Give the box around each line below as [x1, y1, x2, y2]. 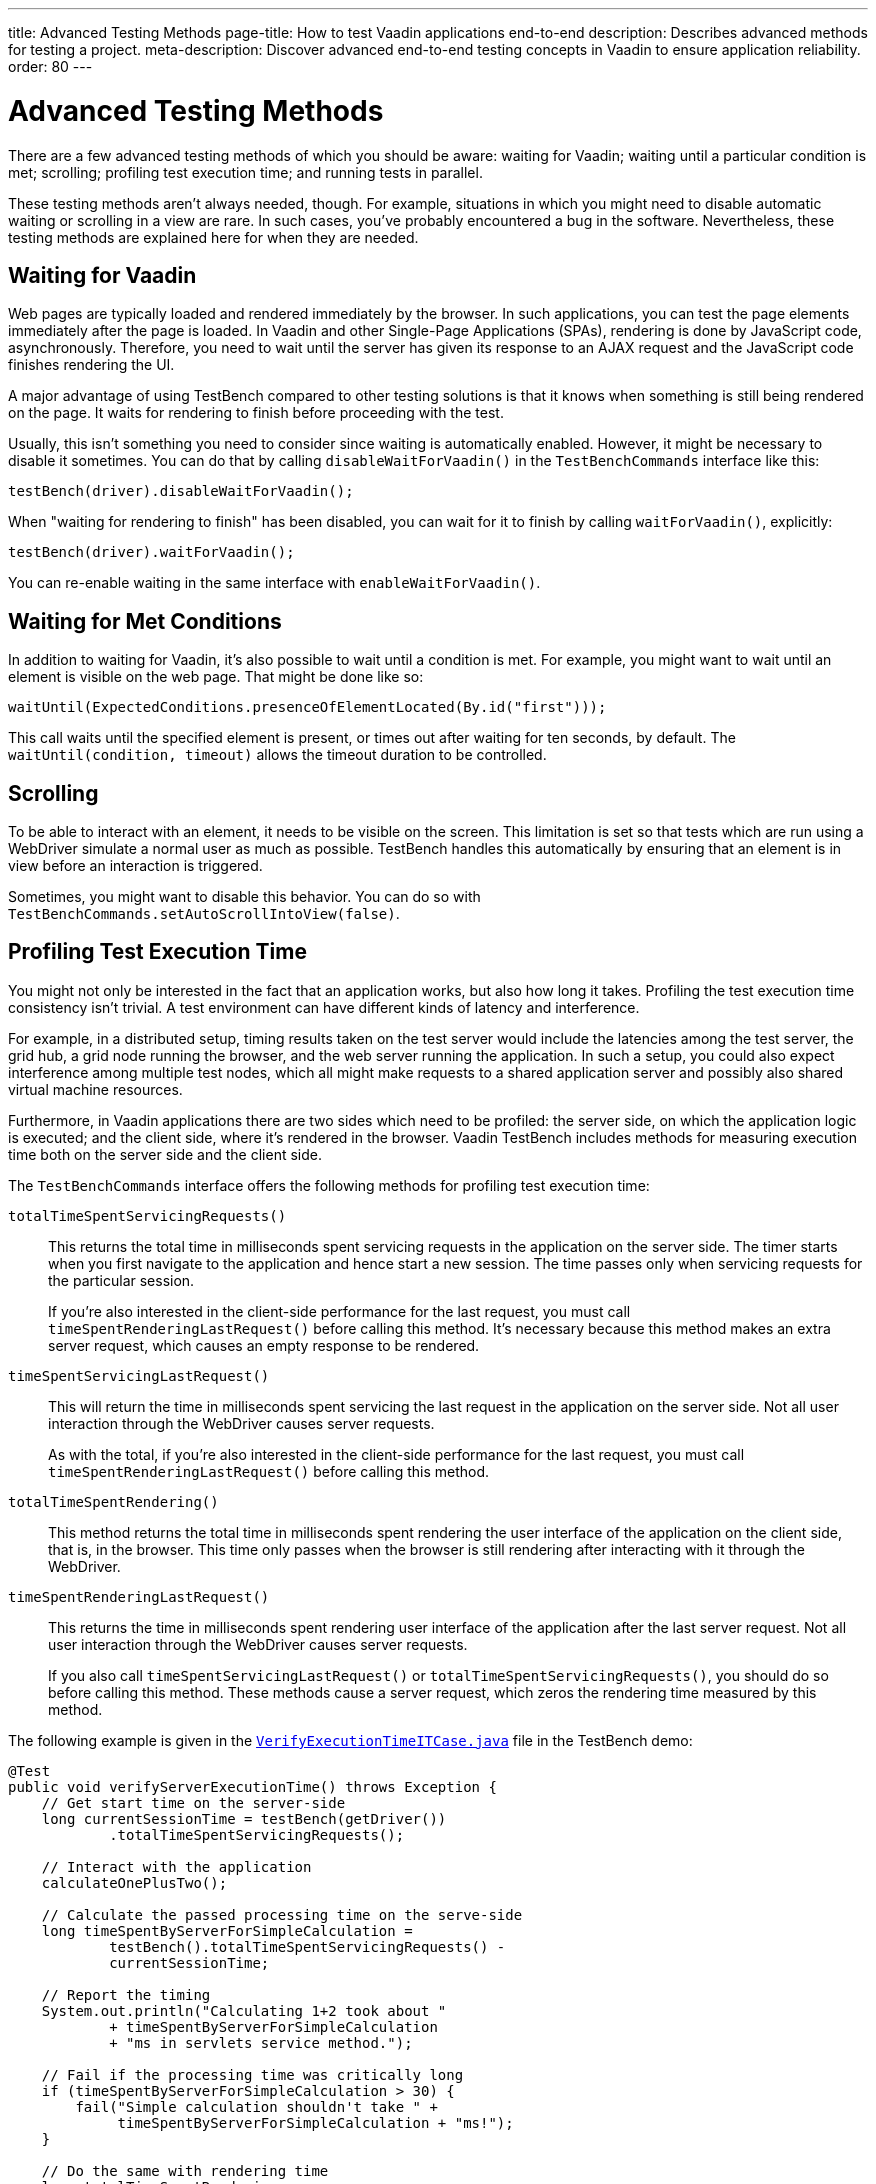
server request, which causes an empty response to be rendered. [48, 1336, 480, 1354]
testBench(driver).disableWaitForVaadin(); [8, 483, 354, 500]
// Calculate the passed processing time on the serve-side [41, 1906, 523, 1923]
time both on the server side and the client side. [8, 1145, 322, 1163]
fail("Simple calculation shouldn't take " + [75, 2098, 438, 2115]
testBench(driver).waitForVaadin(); [8, 544, 295, 561]
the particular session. [48, 1271, 195, 1289]
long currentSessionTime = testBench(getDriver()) [41, 1810, 447, 1827]
